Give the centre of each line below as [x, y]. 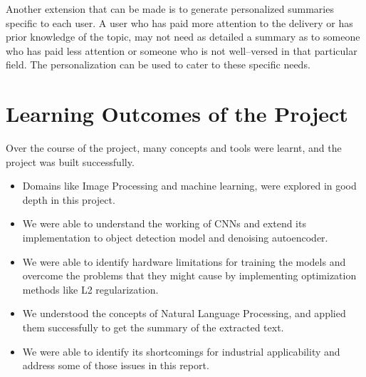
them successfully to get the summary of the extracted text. [153, 327]
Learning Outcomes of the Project [177, 114]
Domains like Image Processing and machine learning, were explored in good [189, 186]
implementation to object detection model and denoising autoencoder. [175, 238]
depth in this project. [69, 199]
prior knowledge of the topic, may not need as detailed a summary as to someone [183, 37]
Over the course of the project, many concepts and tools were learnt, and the [174, 148]
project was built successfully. [70, 161]
